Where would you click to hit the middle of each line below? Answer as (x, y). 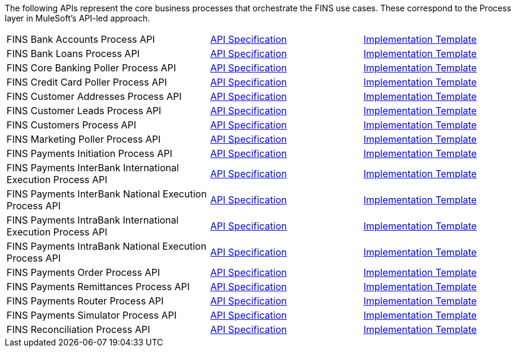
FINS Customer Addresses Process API (94, 96)
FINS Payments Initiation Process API (89, 153)
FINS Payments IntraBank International (93, 220)
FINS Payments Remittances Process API (98, 287)
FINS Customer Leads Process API (84, 111)
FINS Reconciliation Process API (78, 329)
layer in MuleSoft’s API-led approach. (78, 18)
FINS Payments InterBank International (93, 168)
